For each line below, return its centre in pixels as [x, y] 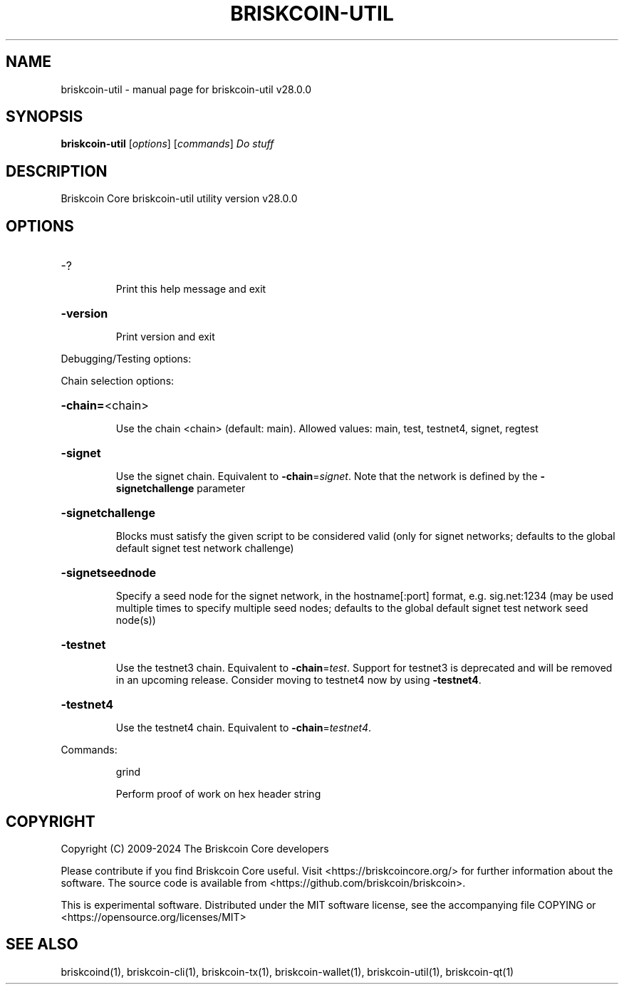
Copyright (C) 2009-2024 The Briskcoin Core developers [195, 848]
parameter [221, 489]
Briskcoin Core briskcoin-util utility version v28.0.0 [179, 199]
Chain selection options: [118, 381]
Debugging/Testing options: [126, 359]
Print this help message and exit [191, 289]
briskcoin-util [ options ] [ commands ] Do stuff [167, 144]
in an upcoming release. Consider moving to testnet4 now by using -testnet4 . [298, 680]
